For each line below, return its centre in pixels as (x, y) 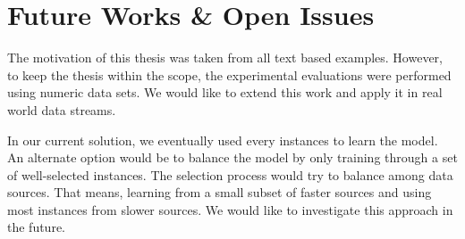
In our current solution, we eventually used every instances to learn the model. (223, 140)
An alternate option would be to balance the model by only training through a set (232, 157)
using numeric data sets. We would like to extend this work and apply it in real (225, 92)
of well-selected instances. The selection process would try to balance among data (230, 174)
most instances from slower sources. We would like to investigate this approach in (230, 209)
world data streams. (62, 109)
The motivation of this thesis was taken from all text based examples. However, (225, 58)
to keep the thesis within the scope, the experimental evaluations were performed (229, 74)
